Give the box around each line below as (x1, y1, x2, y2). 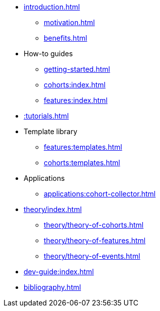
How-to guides (24, 49, 73, 58)
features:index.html (44, 96, 108, 105)
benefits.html (44, 34, 88, 42)
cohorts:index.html (44, 80, 106, 89)
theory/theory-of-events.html (44, 252, 140, 260)
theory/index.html (24, 205, 82, 214)
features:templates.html (44, 143, 122, 151)
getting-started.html (44, 65, 110, 73)
